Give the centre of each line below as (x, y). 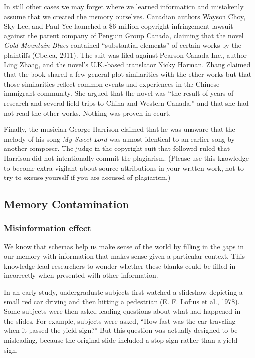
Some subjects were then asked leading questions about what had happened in (122, 311)
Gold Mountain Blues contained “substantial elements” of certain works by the (123, 45)
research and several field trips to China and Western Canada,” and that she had (126, 103)
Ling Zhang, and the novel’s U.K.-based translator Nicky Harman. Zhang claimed (127, 64)
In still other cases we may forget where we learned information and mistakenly (124, 6)
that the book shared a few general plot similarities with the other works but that (128, 74)
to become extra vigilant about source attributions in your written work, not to (124, 167)
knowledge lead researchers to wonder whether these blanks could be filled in (120, 265)
